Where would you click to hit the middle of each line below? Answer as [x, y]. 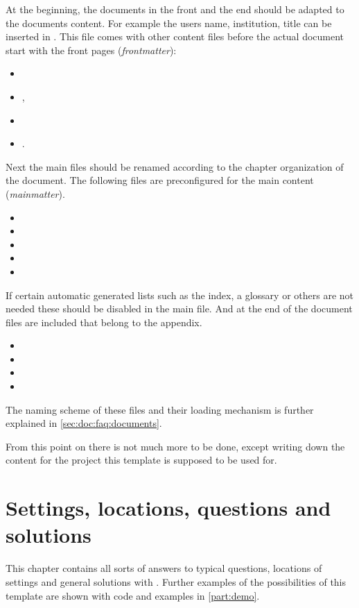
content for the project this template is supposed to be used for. [141, 460]
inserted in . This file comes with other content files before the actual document [175, 36]
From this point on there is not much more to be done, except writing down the [175, 446]
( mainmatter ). [35, 193]
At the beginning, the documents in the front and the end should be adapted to [175, 9]
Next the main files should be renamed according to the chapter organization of [175, 166]
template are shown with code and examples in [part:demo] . [133, 595]
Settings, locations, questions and [168, 508]
